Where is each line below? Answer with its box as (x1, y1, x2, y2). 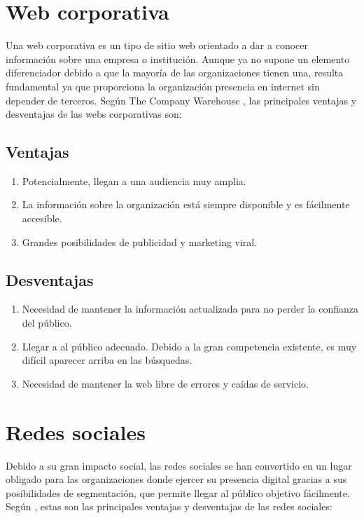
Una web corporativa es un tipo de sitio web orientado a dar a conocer (6, 38, 308, 53)
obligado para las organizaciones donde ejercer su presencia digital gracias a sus (6, 472, 347, 486)
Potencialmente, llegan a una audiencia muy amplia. (22, 173, 246, 188)
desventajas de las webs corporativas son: (6, 107, 182, 121)
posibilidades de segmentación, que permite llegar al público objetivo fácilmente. (6, 485, 350, 500)
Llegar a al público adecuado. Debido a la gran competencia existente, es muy (22, 339, 357, 353)
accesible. (22, 211, 62, 226)
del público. (22, 315, 72, 330)
